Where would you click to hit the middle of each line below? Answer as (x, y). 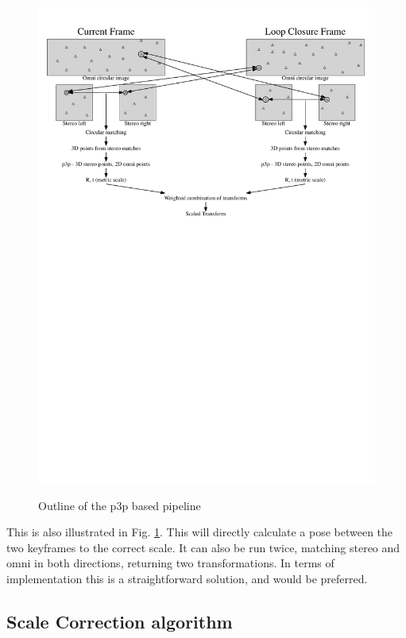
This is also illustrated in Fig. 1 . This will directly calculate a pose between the (200, 532)
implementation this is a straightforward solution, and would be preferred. (187, 578)
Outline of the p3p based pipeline (120, 505)
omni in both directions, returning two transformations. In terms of (170, 563)
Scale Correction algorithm (120, 621)
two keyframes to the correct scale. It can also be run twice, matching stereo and (203, 547)
